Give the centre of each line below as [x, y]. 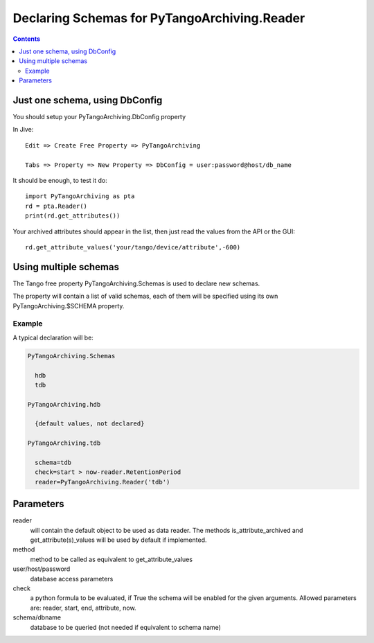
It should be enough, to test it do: [60, 180]
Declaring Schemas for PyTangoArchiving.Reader [159, 18]
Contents [27, 39]
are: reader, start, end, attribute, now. [83, 608]
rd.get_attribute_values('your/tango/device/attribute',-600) [133, 247]
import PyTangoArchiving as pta [80, 196]
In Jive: [23, 130]
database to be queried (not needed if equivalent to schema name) [126, 627]
